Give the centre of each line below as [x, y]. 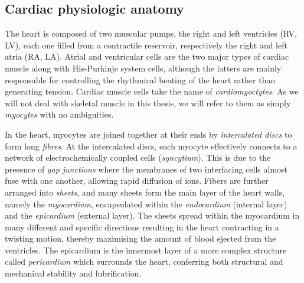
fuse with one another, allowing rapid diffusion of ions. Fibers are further [137, 180]
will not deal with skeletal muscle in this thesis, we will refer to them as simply [148, 103]
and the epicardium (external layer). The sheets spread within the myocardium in [152, 215]
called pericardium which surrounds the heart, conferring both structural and [144, 261]
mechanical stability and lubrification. [73, 273]
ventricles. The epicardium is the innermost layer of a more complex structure [146, 250]
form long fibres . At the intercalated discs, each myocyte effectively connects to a [151, 146]
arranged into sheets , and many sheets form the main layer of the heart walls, [145, 192]
